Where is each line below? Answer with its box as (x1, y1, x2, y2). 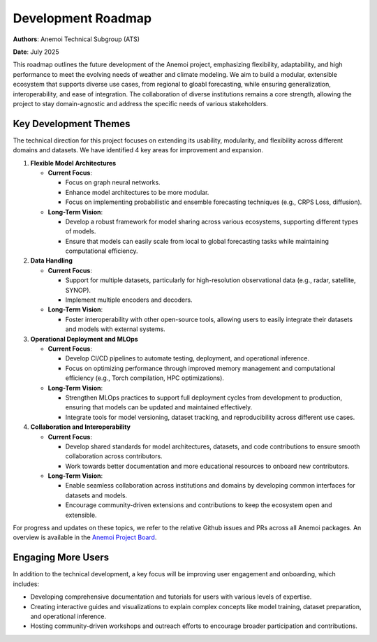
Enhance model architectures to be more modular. (65, 188, 209, 196)
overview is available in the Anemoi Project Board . (13, 533, 157, 541)
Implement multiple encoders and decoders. (65, 296, 193, 304)
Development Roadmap (13, 10, 152, 26)
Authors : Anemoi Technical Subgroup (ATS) (13, 35, 140, 43)
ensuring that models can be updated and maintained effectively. (65, 403, 253, 411)
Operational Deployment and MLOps (30, 335, 139, 343)
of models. (65, 227, 96, 235)
